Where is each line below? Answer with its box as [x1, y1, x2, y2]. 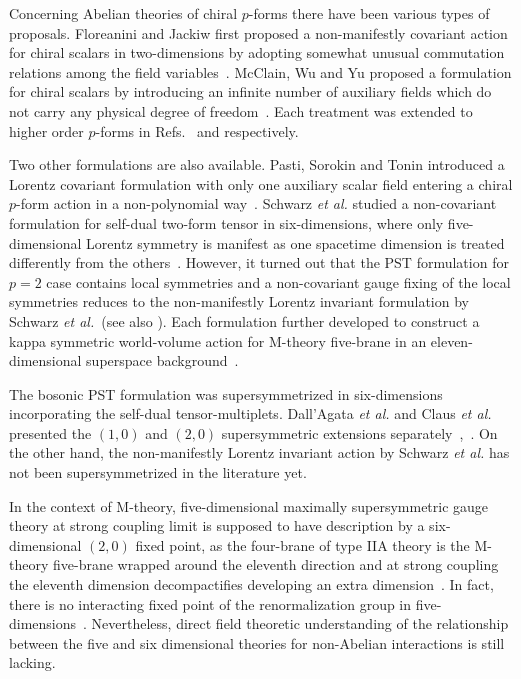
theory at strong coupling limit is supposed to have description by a [9, 515, 425, 536]
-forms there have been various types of [248, 3, 490, 23]
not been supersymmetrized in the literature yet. [9, 462, 307, 483]
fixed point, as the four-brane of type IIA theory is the [135, 534, 470, 555]
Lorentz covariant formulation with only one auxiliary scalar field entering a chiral [9, 173, 513, 194]
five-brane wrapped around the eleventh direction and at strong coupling [52, 554, 499, 575]
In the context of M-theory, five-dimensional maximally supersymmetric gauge [9, 495, 489, 516]
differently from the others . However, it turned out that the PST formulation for [9, 252, 509, 273]
